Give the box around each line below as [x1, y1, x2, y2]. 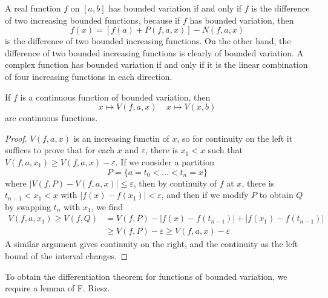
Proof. [5, 131, 27, 144]
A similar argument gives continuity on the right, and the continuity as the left [5, 237, 298, 250]
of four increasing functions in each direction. [5, 70, 172, 82]
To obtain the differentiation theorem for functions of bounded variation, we [5, 270, 287, 282]
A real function [5, 2, 61, 14]
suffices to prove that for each [5, 144, 115, 156]
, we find [91, 200, 123, 213]
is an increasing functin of [73, 131, 169, 144]
